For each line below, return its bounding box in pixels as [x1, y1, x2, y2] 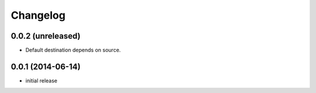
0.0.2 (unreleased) [11, 31, 81, 41]
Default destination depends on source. [25, 47, 121, 54]
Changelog [11, 9, 66, 22]
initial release [25, 77, 58, 84]
